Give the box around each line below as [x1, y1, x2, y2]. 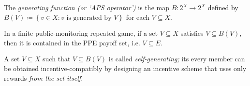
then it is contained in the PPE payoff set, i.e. [4, 37, 140, 47]
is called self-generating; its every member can [108, 54, 245, 64]
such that [43, 54, 71, 64]
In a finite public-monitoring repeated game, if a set [4, 28, 158, 38]
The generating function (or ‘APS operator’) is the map [4, 2, 169, 12]
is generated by [66, 14, 112, 21]
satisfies [180, 28, 204, 38]
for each [126, 12, 149, 22]
